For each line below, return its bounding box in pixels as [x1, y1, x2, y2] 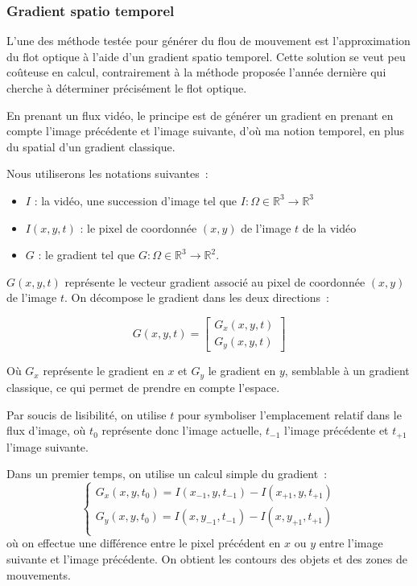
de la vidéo [302, 219, 357, 236]
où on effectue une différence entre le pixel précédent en [6, 534, 281, 551]
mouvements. [6, 566, 71, 583]
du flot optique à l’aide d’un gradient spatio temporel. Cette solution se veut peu [6, 47, 406, 64]
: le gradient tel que [38, 246, 135, 263]
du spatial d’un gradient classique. [6, 138, 175, 155]
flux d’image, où [6, 422, 86, 439]
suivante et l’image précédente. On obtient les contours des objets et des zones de [6, 550, 407, 567]
